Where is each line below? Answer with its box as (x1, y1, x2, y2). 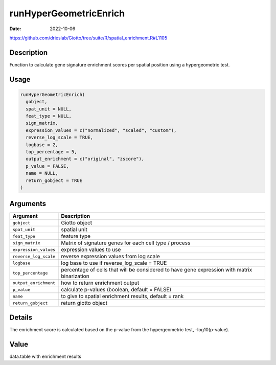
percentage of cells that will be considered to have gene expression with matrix (61, 266, 252, 273)
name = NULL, (26, 170, 58, 176)
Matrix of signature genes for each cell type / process (61, 239, 191, 246)
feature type (61, 233, 91, 240)
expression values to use (61, 246, 121, 253)
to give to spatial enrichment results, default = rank (61, 293, 184, 300)
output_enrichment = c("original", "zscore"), (26, 156, 145, 162)
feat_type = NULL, (26, 113, 72, 119)
